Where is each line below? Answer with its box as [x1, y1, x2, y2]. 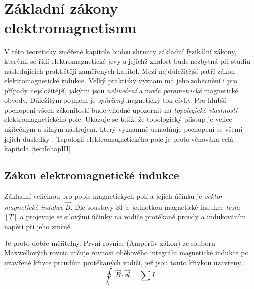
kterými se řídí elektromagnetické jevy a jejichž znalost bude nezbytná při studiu [4, 56, 251, 66]
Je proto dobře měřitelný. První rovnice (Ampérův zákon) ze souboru [4, 237, 215, 248]
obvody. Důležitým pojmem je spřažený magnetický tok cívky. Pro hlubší [4, 95, 226, 105]
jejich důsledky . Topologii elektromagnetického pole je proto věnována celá [4, 133, 233, 144]
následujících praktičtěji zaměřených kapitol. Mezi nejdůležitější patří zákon [4, 65, 235, 76]
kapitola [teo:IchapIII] [4, 143, 71, 154]
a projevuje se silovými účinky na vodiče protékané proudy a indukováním [20, 211, 246, 222]
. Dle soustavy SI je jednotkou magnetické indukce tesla [70, 201, 240, 212]
